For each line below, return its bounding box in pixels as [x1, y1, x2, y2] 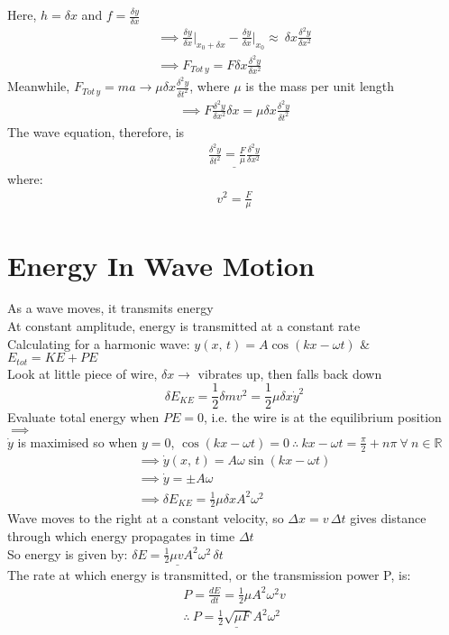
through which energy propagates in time [7, 527, 235, 546]
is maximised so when [17, 432, 138, 451]
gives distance [350, 509, 426, 528]
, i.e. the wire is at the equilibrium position [203, 408, 442, 427]
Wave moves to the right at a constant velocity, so [7, 509, 284, 528]
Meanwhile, [7, 77, 70, 96]
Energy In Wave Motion [7, 246, 315, 283]
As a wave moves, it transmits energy [7, 299, 214, 317]
